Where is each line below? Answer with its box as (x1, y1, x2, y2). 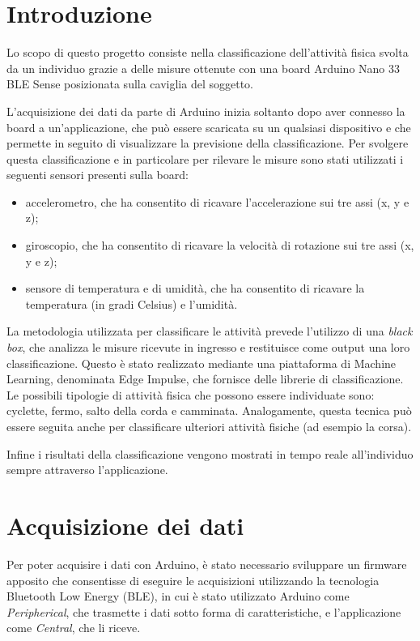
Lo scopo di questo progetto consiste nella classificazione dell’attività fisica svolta (6, 44, 409, 61)
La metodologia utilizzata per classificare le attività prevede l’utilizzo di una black (6, 323, 413, 340)
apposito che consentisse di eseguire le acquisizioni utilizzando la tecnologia (6, 571, 380, 588)
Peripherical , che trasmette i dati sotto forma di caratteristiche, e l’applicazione (6, 603, 401, 620)
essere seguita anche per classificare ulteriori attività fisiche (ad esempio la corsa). (6, 418, 412, 434)
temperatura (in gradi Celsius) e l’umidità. (25, 295, 238, 312)
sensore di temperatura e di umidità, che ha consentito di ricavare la (25, 280, 365, 297)
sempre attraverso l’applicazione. (6, 461, 168, 478)
